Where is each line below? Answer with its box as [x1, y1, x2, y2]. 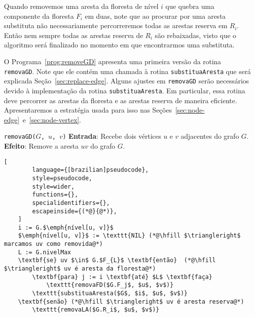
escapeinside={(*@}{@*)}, [32, 207, 117, 215]
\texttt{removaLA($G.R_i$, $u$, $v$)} [32, 306, 159, 314]
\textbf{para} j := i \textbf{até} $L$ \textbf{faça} [32, 273, 213, 280]
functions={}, [32, 191, 78, 198]
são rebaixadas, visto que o [155, 30, 236, 40]
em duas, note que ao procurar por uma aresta [85, 10, 226, 21]
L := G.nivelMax [18, 248, 72, 256]
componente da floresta [4, 10, 74, 21]
